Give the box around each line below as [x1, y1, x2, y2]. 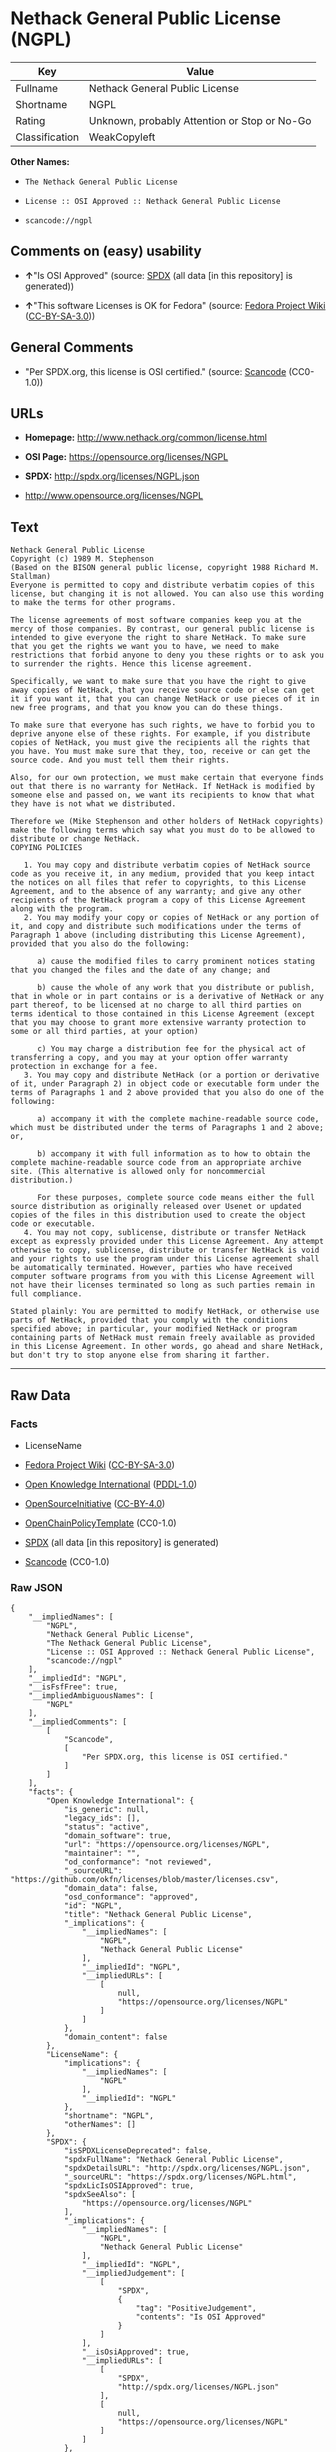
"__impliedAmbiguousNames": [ [28, 1691, 155, 1701]
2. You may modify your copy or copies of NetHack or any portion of [23, 913, 320, 923]
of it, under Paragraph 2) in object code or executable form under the [10, 1079, 320, 1089]
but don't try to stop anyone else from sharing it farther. [10, 1350, 271, 1361]
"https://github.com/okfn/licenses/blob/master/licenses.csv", [10, 1875, 280, 1885]
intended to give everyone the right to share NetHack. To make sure [10, 633, 307, 643]
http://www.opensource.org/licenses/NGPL [24, 490, 204, 502]
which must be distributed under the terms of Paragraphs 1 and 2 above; [10, 1123, 325, 1133]
